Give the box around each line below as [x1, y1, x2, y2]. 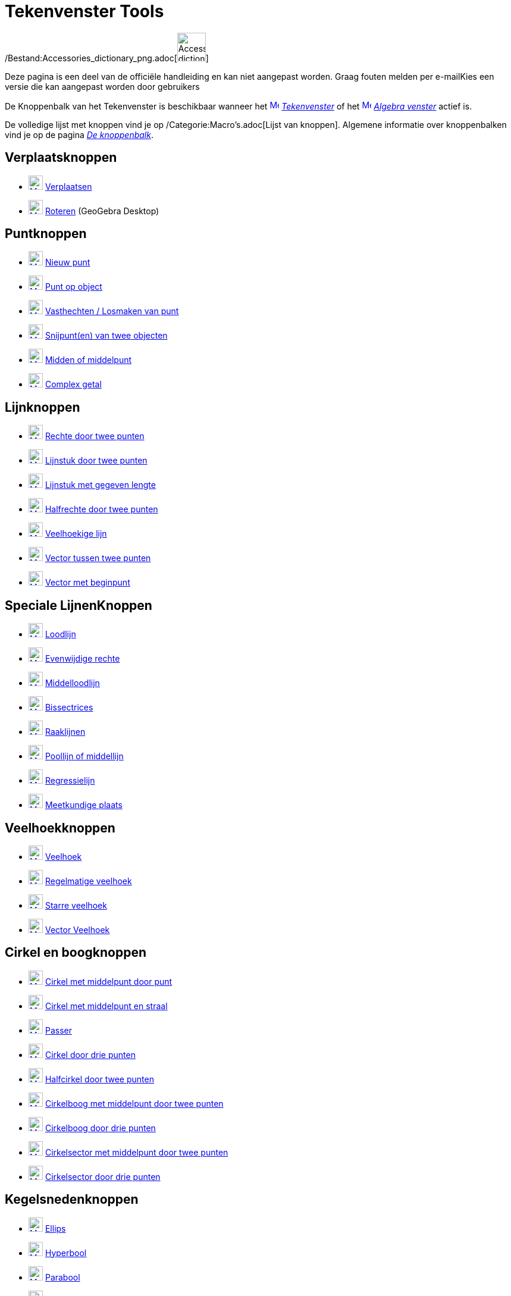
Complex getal [45, 379, 102, 390]
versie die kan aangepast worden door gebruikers [5, 81, 200, 92]
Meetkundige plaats [45, 800, 123, 810]
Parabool [45, 1272, 80, 1282]
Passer [45, 1025, 72, 1035]
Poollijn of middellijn [45, 751, 124, 762]
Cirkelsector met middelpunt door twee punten [45, 1147, 228, 1157]
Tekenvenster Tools [5, 1, 164, 21]
